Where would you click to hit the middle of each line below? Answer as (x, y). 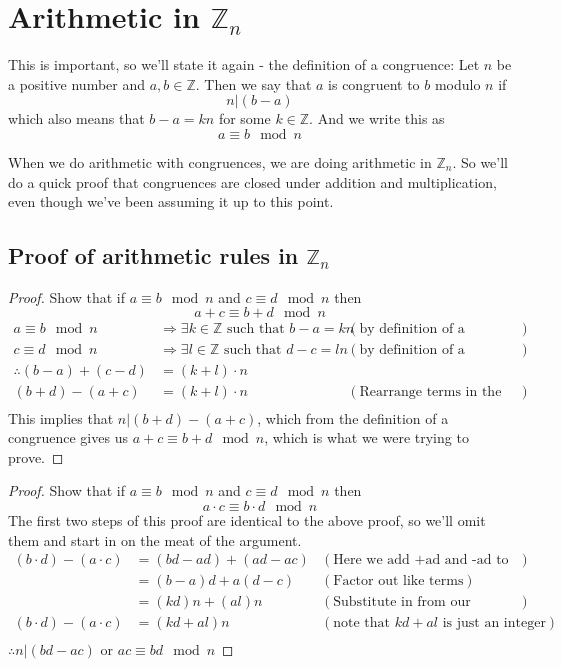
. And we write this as (377, 118)
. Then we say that (253, 83)
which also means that (76, 118)
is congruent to (374, 83)
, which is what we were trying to (366, 437)
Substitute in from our (402, 602)
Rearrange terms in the (430, 391)
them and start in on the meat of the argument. (155, 539)
